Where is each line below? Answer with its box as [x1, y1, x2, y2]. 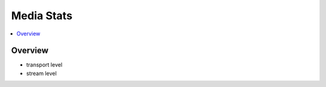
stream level [26, 70, 57, 77]
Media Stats [11, 9, 72, 22]
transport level [26, 61, 63, 68]
